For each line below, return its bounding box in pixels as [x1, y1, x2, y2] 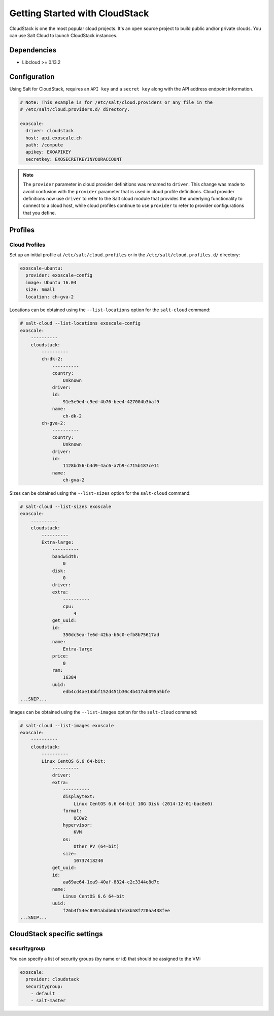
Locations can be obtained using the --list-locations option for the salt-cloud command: [9, 307, 211, 313]
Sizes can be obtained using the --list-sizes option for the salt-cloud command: [9, 490, 191, 496]
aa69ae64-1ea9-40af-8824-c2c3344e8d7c [62, 879, 159, 885]
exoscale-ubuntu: [20, 265, 63, 271]
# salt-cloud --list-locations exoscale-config [20, 320, 141, 326]
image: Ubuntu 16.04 [25, 280, 77, 285]
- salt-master [30, 998, 66, 1004]
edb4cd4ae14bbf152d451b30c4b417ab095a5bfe [62, 689, 170, 695]
